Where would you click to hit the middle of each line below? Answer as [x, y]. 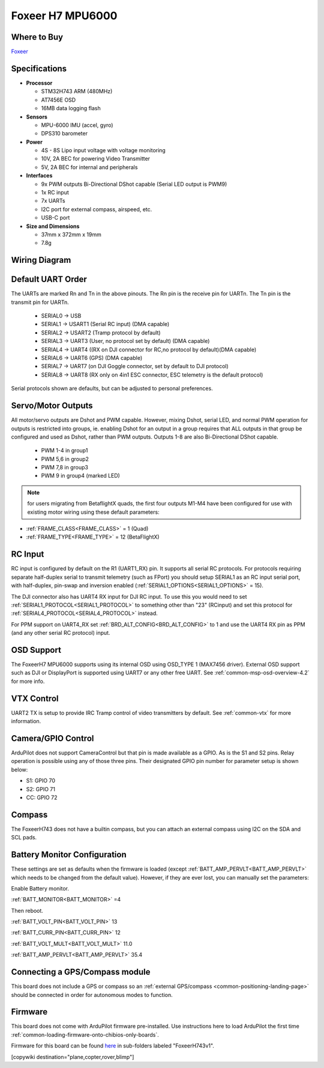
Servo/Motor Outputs [52, 406]
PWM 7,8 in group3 [64, 468]
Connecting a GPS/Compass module [81, 972]
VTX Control [35, 698]
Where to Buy [37, 37]
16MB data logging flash [71, 108]
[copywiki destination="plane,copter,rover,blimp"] [73, 1057]
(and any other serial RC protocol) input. [61, 633]
